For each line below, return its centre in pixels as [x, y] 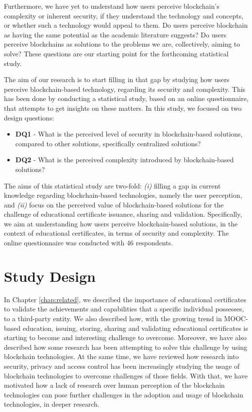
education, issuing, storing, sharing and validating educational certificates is [135, 328]
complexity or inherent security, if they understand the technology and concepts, [124, 15]
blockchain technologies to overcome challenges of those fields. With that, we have [126, 375]
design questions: [29, 117]
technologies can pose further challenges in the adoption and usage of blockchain [124, 394]
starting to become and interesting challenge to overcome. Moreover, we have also [125, 337]
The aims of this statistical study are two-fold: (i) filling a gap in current [112, 185]
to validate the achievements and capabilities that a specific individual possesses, [124, 309]
